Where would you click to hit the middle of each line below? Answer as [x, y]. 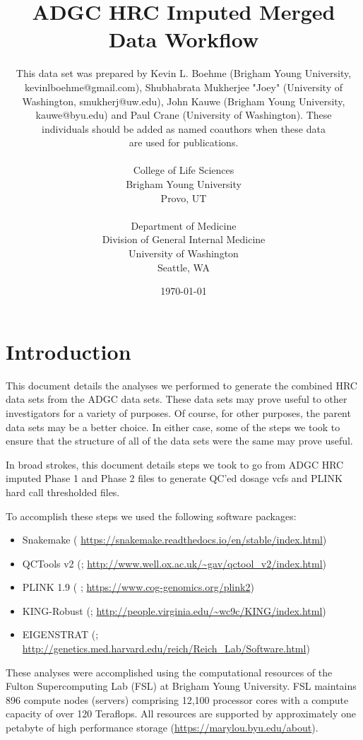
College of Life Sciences [184, 170]
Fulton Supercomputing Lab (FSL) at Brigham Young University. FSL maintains [181, 686]
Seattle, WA [184, 267]
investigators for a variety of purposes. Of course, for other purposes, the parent [178, 412]
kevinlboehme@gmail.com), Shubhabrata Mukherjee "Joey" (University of [184, 87]
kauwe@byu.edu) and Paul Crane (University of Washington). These [184, 115]
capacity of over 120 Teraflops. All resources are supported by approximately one [181, 713]
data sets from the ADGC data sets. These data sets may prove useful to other [177, 399]
